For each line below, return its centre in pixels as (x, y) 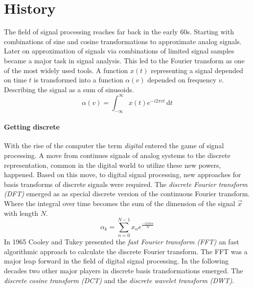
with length (21, 213)
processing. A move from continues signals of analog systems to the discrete (117, 155)
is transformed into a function (79, 80)
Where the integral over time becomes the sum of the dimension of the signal (120, 203)
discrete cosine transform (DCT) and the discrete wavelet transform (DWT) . (119, 280)
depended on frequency (182, 80)
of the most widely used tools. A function (66, 70)
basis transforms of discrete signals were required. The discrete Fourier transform (126, 184)
